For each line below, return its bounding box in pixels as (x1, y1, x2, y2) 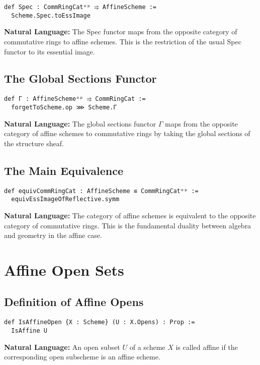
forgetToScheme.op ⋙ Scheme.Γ (11, 103, 117, 111)
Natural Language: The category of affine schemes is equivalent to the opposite (4, 210, 256, 220)
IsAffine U (11, 327, 47, 334)
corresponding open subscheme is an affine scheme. (4, 351, 160, 362)
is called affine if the (176, 341, 238, 352)
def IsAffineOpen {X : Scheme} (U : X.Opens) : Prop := (4, 319, 195, 326)
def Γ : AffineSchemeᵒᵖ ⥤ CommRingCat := (4, 95, 146, 103)
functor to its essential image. (4, 46, 95, 56)
